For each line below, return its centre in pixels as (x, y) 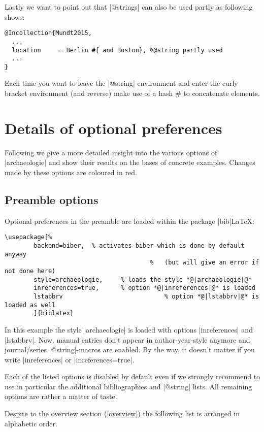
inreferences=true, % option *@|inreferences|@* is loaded (144, 288)
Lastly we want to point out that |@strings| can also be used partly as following (129, 7)
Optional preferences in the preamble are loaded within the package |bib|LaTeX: (129, 221)
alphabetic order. (31, 423)
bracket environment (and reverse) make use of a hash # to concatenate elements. (132, 93)
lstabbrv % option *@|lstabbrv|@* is (146, 296)
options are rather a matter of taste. (61, 396)
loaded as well (30, 305)
